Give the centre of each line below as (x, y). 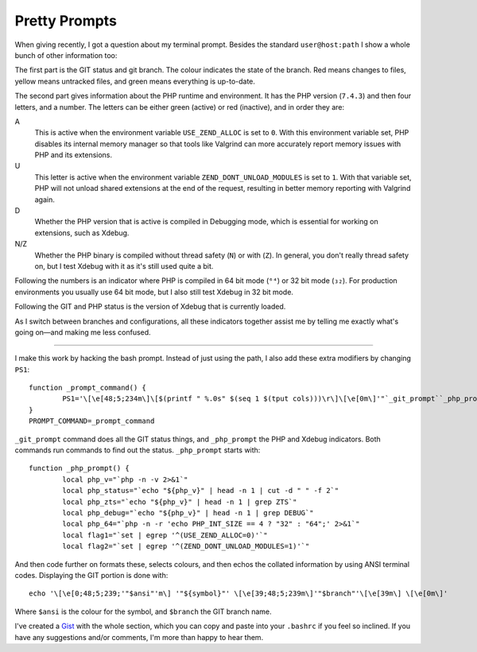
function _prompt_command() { (88, 388)
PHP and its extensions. (74, 155)
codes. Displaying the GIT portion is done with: (91, 575)
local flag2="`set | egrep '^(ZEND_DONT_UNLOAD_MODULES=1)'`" (186, 546)
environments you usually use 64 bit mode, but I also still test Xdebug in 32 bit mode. (154, 292)
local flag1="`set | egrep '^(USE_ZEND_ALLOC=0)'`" (165, 535)
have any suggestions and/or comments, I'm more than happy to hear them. (139, 637)
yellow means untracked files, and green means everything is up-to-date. (135, 81)
